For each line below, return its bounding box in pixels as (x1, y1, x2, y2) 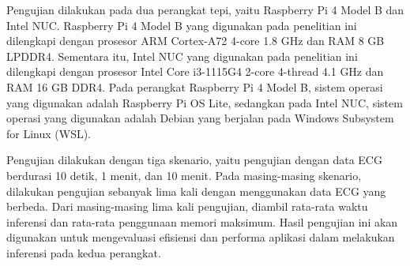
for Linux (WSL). (6, 125, 92, 141)
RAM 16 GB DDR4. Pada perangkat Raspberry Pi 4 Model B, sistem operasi (6, 78, 383, 95)
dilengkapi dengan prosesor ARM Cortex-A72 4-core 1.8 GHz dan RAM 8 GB (6, 32, 385, 49)
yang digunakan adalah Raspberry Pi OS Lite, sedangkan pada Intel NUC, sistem (6, 94, 403, 111)
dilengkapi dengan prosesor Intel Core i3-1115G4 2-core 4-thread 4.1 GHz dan (6, 63, 384, 80)
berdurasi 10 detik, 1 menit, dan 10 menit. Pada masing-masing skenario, (6, 167, 362, 183)
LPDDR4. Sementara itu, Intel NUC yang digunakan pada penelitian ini (6, 47, 358, 64)
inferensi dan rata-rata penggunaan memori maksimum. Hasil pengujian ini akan (6, 213, 398, 230)
